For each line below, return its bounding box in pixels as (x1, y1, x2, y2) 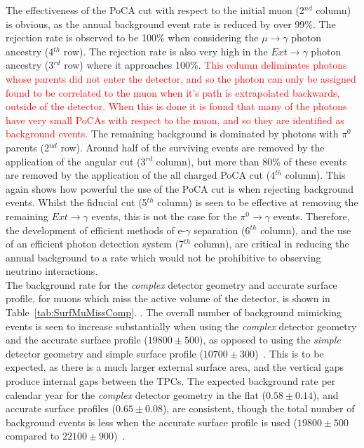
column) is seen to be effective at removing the (157, 195, 358, 210)
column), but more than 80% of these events (156, 154, 347, 168)
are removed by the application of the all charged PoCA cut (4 (6, 168, 276, 182)
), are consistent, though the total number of (162, 401, 355, 416)
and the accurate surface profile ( (6, 332, 148, 347)
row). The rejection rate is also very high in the (63, 43, 268, 58)
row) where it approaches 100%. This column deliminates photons (64, 57, 347, 72)
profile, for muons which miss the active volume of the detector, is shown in (6, 291, 330, 306)
